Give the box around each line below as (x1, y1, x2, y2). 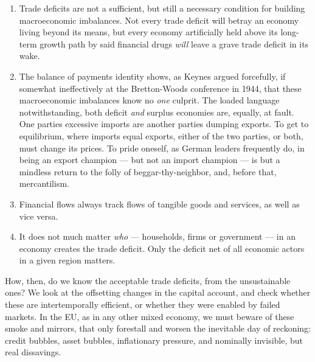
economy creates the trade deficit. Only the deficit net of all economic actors (19, 242, 305, 254)
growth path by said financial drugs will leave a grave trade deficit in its (40, 37, 309, 50)
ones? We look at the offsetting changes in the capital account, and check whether (5, 286, 311, 299)
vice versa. (19, 209, 58, 222)
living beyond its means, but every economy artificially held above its (19, 26, 278, 38)
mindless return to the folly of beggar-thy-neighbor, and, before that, (19, 165, 277, 178)
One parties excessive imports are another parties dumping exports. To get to (19, 117, 309, 130)
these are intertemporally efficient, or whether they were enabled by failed (5, 298, 280, 311)
